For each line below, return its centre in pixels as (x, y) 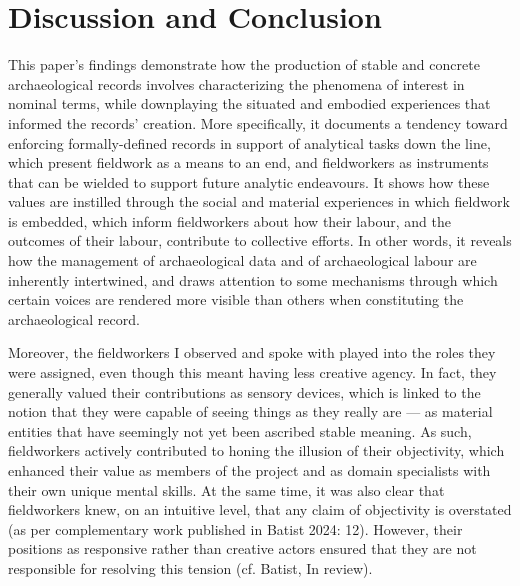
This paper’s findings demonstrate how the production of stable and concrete (244, 64)
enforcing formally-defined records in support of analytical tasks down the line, (249, 142)
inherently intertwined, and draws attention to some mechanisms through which (253, 279)
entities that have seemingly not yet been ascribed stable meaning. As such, (240, 430)
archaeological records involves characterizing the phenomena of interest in (236, 83)
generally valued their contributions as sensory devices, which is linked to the (244, 391)
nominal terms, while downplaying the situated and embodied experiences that (249, 103)
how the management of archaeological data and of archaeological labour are (242, 260)
